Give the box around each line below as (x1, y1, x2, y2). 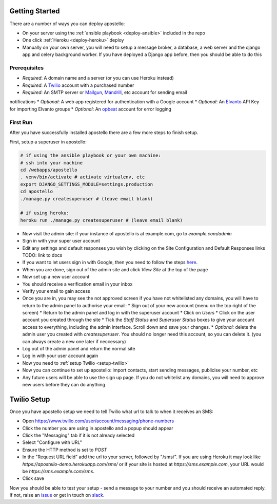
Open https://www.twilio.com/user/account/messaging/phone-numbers (22, 418, 174, 424)
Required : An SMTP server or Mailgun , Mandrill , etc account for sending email (22, 89, 187, 95)
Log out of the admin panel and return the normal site (22, 346, 135, 352)
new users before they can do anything (22, 382, 105, 387)
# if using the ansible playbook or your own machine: (20, 153, 161, 159)
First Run (9, 119, 33, 126)
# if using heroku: (20, 210, 69, 216)
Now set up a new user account (22, 274, 90, 280)
